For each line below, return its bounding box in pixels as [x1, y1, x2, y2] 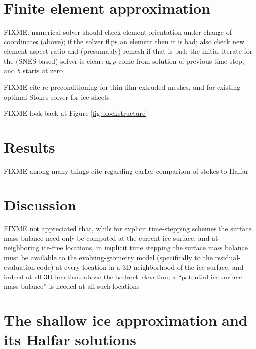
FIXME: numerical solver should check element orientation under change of [4, 27, 232, 37]
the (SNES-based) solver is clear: [4, 55, 103, 66]
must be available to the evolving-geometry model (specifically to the [4, 252, 213, 262]
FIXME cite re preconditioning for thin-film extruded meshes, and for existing [4, 82, 241, 92]
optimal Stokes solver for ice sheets [4, 91, 110, 102]
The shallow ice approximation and [4, 310, 248, 330]
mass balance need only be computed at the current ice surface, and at [4, 233, 218, 243]
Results [4, 137, 55, 157]
